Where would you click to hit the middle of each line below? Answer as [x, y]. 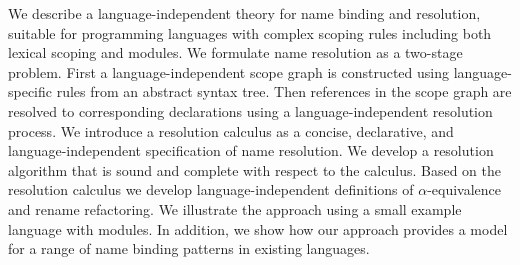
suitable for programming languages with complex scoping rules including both [250, 32]
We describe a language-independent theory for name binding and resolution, [244, 13]
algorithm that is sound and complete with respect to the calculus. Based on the [254, 169]
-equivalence [464, 189]
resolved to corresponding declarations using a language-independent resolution [250, 110]
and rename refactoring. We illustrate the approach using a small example [235, 208]
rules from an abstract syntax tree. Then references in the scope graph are [284, 91]
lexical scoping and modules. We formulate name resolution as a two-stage [235, 52]
